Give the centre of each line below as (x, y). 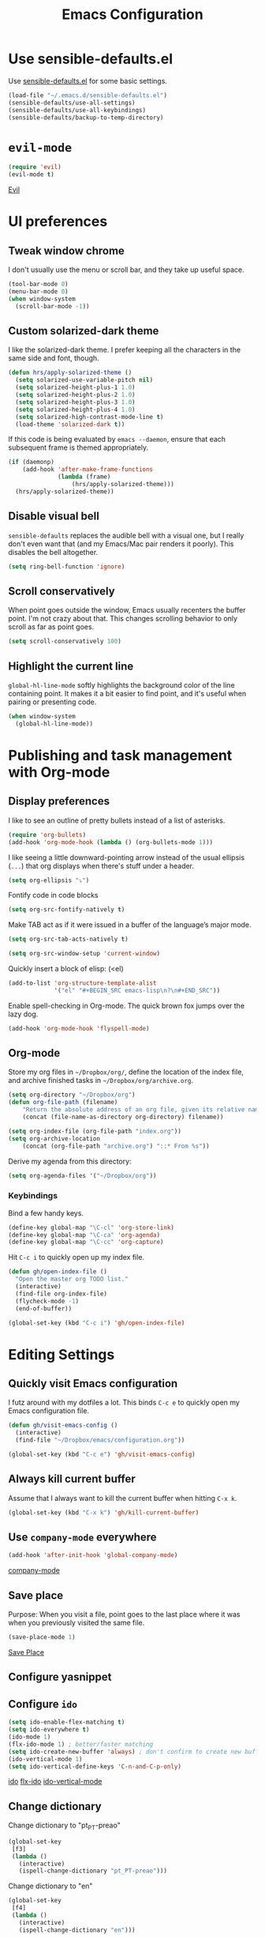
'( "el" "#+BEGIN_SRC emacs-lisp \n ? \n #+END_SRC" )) (137, 990)
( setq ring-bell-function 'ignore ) (67, 567)
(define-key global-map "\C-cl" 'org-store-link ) (91, 1227)
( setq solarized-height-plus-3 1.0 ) (75, 402)
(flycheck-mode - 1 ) (47, 1301)
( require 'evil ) (35, 168)
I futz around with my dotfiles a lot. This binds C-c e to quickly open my (124, 1403)
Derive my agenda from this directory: (70, 1161)
